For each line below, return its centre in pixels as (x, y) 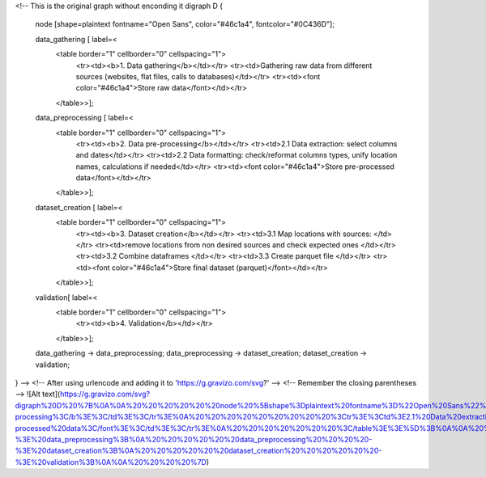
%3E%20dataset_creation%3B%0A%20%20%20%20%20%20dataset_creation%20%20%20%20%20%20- (198, 451)
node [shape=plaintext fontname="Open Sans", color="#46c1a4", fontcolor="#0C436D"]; (185, 24)
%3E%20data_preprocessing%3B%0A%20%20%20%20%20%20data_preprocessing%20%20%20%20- (194, 439)
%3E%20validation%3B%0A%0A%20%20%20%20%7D (111, 462)
